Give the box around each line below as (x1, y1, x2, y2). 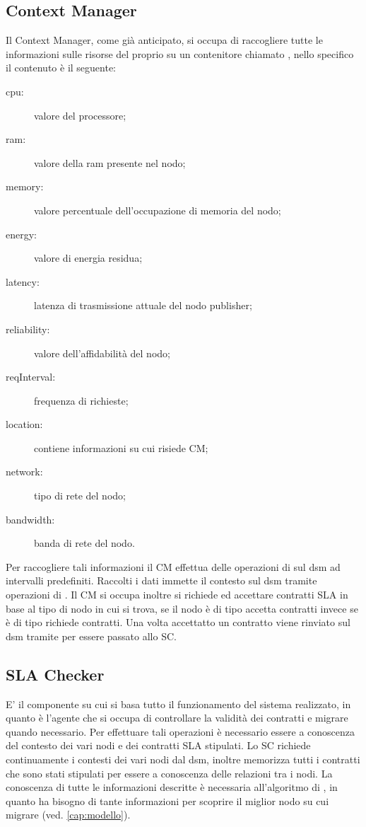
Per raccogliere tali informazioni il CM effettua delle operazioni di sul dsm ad (6, 559, 341, 574)
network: (6, 464, 43, 479)
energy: (6, 226, 37, 241)
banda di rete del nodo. (34, 536, 135, 550)
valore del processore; (34, 108, 126, 122)
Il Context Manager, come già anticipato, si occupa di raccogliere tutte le (6, 33, 323, 47)
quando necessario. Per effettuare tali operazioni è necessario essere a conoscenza (6, 724, 355, 739)
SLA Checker (6, 663, 105, 685)
